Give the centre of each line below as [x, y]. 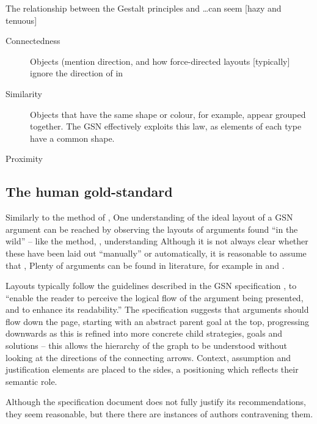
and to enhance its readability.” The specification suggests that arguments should [157, 309]
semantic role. [31, 381]
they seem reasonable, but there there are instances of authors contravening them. [159, 414]
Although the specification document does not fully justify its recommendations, [156, 402]
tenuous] [21, 20]
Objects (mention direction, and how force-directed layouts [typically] [160, 61]
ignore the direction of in [77, 73]
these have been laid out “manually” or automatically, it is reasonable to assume [156, 253]
